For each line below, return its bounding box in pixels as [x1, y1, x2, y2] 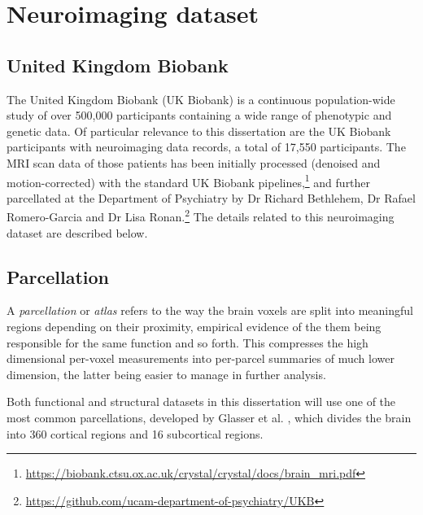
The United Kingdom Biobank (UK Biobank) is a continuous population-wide [7, 90, 395, 107]
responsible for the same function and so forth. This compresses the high [7, 334, 368, 351]
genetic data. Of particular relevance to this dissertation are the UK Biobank [7, 122, 391, 139]
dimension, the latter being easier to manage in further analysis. [7, 365, 326, 382]
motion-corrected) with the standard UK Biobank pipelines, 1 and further [7, 171, 371, 190]
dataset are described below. [7, 224, 148, 241]
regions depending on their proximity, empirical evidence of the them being [7, 318, 382, 335]
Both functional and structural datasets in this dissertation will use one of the [7, 393, 396, 410]
